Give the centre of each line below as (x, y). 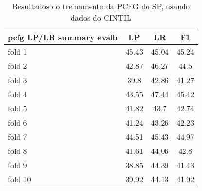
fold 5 (18, 108)
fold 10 (19, 179)
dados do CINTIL (101, 17)
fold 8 (18, 151)
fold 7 (18, 137)
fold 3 (18, 80)
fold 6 (18, 122)
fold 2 (18, 66)
